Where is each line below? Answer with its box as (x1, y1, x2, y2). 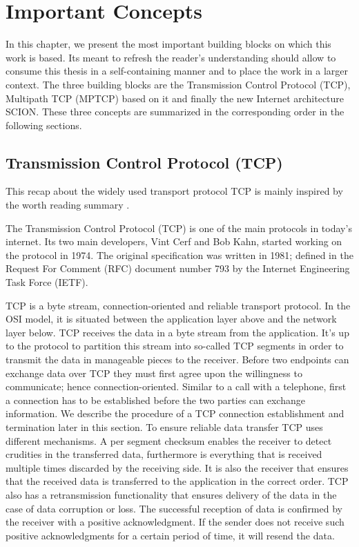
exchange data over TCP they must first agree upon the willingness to (6, 365, 302, 380)
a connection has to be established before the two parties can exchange (6, 392, 305, 407)
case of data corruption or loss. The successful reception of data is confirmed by (6, 501, 342, 515)
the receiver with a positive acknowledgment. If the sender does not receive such (6, 515, 345, 529)
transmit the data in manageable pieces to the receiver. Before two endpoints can (6, 352, 349, 367)
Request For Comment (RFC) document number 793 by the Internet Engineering (6, 261, 350, 276)
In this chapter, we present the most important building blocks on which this (6, 37, 331, 51)
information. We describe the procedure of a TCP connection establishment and (6, 406, 345, 421)
